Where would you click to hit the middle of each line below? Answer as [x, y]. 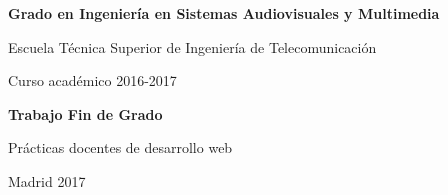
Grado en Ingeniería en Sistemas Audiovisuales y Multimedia [224, 13]
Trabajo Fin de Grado [85, 113]
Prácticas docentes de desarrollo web [120, 147]
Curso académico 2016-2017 [92, 80]
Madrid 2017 [47, 180]
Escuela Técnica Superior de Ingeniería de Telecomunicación [192, 46]
